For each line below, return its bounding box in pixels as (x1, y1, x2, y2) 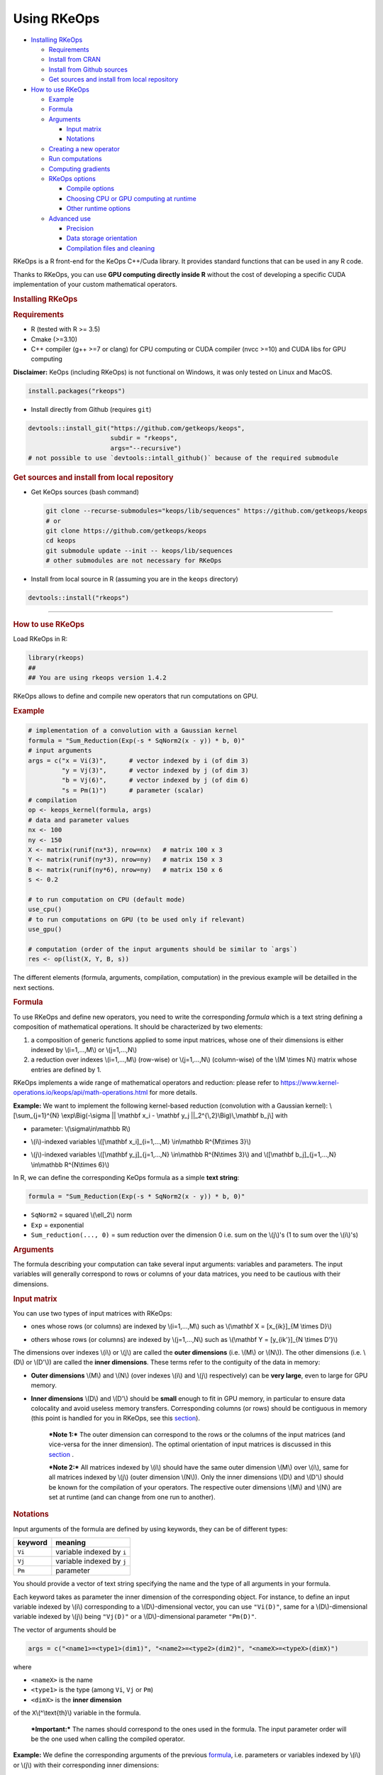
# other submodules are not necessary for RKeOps (45, 557, 222, 564)
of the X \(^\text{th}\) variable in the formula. (13, 1708, 141, 1717)
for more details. (149, 1088, 198, 1097)
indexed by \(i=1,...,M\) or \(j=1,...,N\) (30, 1045, 138, 1054)
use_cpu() (28, 905, 62, 914)
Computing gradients (48, 164, 111, 173)
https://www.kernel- (280, 1078, 340, 1087)
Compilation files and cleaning (66, 244, 155, 252)
